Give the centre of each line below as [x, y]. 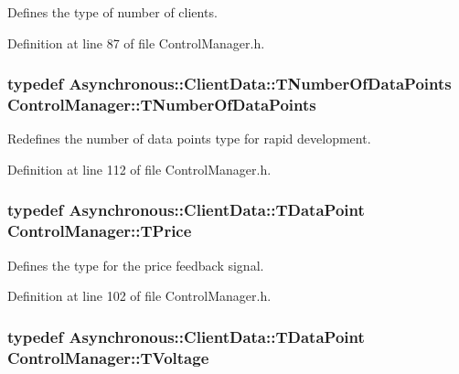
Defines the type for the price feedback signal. [136, 265]
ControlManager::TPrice [100, 231]
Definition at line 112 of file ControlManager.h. [139, 169]
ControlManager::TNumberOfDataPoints [162, 105]
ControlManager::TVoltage [108, 357]
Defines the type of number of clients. [112, 12]
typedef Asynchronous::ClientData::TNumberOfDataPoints [229, 84]
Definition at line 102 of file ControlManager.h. [139, 296]
